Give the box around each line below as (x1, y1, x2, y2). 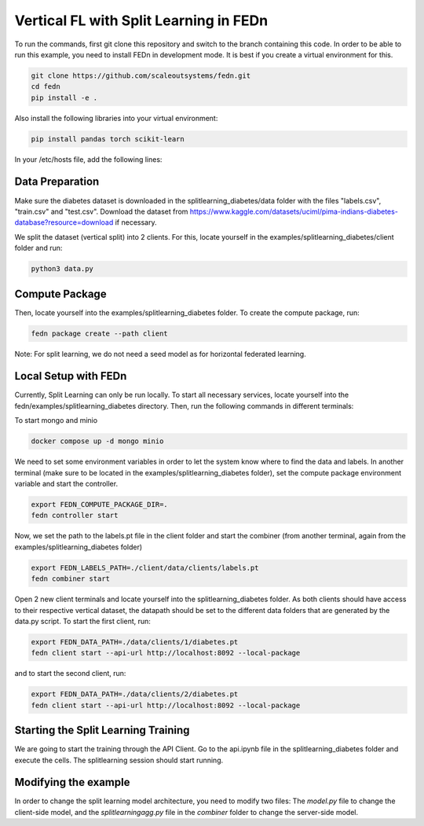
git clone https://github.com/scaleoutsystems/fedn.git (31, 71, 251, 80)
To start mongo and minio (14, 416, 98, 425)
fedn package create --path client (31, 329, 168, 338)
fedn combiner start (31, 575, 110, 583)
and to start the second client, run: (14, 669, 126, 678)
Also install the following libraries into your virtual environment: (14, 113, 218, 123)
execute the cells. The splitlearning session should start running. (14, 755, 224, 765)
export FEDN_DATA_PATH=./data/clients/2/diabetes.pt (31, 690, 239, 699)
